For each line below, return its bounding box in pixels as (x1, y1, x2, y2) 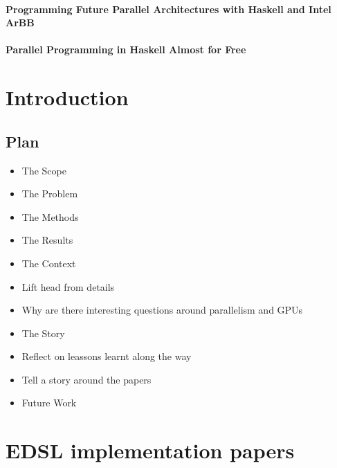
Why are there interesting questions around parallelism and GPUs (21, 303, 303, 317)
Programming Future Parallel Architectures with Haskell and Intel (6, 1, 331, 16)
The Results (21, 233, 73, 247)
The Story (21, 325, 65, 340)
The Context (21, 255, 76, 270)
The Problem (21, 186, 78, 201)
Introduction (6, 83, 129, 111)
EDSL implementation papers (6, 436, 295, 465)
